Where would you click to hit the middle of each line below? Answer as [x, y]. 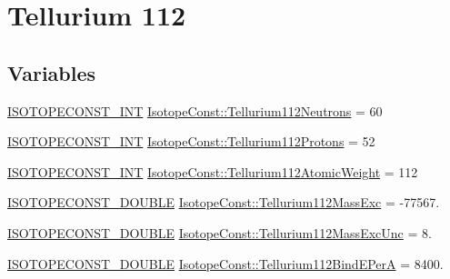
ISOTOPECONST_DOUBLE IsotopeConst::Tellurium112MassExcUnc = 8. [220, 232]
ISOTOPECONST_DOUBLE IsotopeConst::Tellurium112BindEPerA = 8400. [225, 263]
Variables [52, 72]
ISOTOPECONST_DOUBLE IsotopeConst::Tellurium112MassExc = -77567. [224, 202]
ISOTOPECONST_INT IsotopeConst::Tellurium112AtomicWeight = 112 [213, 171]
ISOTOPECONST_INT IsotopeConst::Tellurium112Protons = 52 [191, 141]
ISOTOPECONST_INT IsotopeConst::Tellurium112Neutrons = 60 [195, 110]
